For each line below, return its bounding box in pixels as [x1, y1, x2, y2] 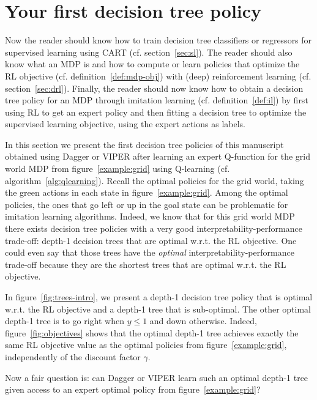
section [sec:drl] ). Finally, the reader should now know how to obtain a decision [5, 81, 304, 94]
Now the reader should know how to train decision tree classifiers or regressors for [5, 34, 312, 46]
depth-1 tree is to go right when [5, 314, 124, 327]
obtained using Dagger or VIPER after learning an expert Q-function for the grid [5, 150, 310, 163]
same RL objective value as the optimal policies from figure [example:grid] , [5, 338, 287, 351]
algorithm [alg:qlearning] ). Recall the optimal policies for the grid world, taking [5, 174, 304, 187]
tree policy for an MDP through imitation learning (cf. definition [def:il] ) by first [5, 94, 308, 106]
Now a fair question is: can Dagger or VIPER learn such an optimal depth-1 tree [5, 371, 308, 383]
